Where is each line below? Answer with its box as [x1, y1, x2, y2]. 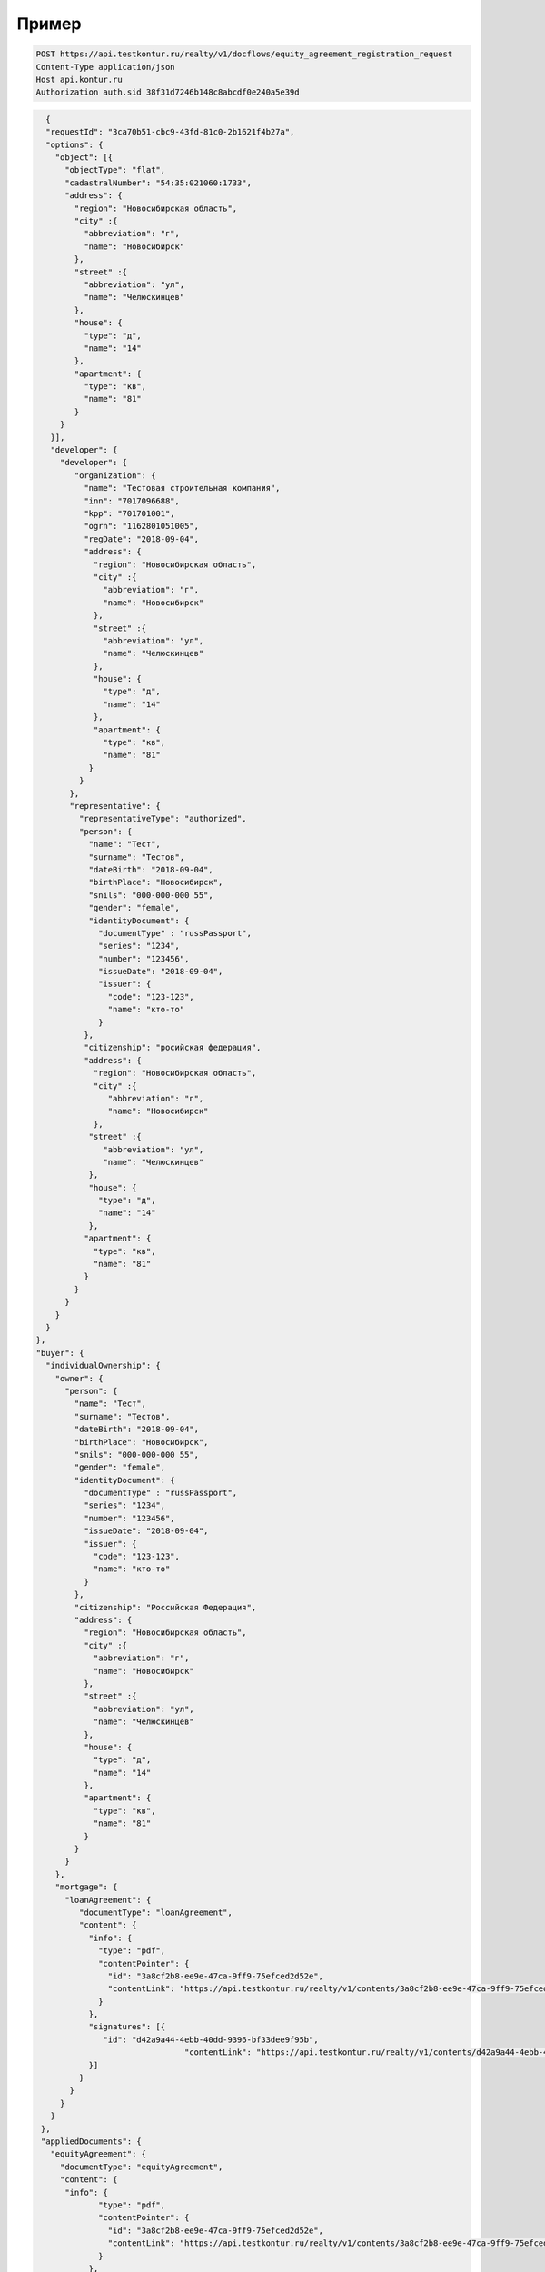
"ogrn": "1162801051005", [83, 521, 200, 532]
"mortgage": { [54, 1882, 118, 1892]
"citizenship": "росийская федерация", [83, 1042, 262, 1053]
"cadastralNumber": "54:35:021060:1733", [64, 177, 252, 188]
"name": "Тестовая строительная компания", [83, 483, 281, 493]
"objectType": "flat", [64, 164, 166, 175]
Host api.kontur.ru [35, 74, 123, 85]
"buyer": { [35, 1348, 84, 1358]
